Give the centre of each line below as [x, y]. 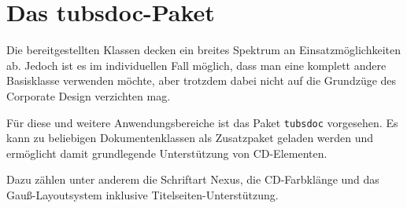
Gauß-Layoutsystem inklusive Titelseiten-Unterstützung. [142, 194]
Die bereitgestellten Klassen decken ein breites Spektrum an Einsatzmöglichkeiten [203, 50]
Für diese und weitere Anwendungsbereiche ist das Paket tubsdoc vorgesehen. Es [202, 122]
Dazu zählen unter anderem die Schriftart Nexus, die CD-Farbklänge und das [193, 179]
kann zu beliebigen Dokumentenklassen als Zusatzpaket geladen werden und [190, 138]
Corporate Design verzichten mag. [89, 95]
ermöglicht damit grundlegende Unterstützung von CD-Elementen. [167, 153]
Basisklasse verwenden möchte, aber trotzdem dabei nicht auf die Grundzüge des [202, 80]
